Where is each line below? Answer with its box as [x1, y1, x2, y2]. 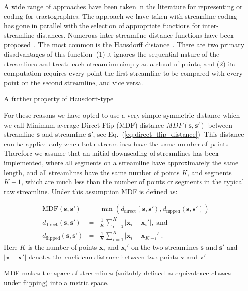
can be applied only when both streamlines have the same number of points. [4, 138, 231, 148]
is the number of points [28, 242, 97, 252]
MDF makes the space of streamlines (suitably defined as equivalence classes [4, 268, 231, 278]
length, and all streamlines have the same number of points [4, 167, 180, 177]
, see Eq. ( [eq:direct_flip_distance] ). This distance [93, 129, 244, 139]
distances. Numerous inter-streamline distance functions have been [36, 30, 234, 40]
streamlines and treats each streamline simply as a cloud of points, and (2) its [4, 58, 235, 68]
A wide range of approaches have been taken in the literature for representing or [4, 1, 243, 11]
